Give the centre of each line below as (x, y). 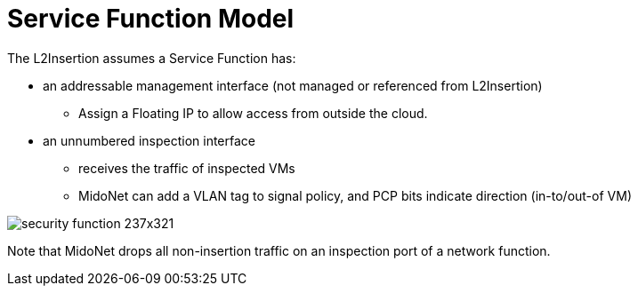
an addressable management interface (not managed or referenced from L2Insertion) (293, 85)
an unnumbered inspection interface (149, 140)
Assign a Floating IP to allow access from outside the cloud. (253, 113)
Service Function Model (151, 19)
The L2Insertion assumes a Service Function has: (152, 58)
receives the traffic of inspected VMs (187, 168)
